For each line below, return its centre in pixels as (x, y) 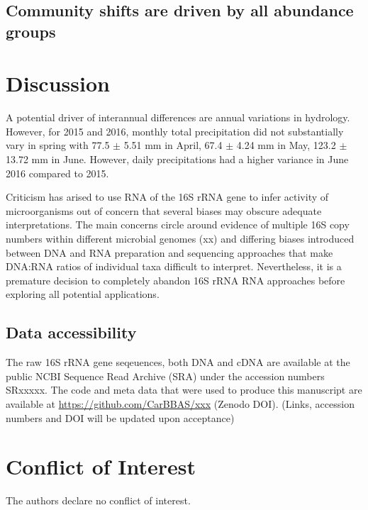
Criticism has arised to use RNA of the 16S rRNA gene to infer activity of (167, 197)
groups (31, 31)
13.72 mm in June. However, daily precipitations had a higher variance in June (177, 159)
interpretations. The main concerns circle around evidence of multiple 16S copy (178, 224)
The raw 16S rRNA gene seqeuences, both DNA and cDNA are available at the (178, 362)
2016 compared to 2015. (57, 173)
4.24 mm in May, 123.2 (286, 145)
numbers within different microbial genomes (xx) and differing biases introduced (180, 239)
